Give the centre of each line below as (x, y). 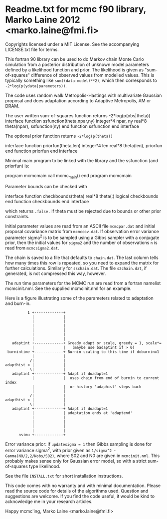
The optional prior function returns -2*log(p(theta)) (59, 136)
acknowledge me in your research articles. (49, 502)
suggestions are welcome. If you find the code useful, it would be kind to (80, 496)
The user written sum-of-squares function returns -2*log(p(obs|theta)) (78, 115)
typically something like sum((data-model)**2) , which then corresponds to (81, 80)
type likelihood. (45, 466)
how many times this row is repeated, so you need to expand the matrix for (82, 263)
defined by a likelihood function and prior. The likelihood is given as (74, 70)
